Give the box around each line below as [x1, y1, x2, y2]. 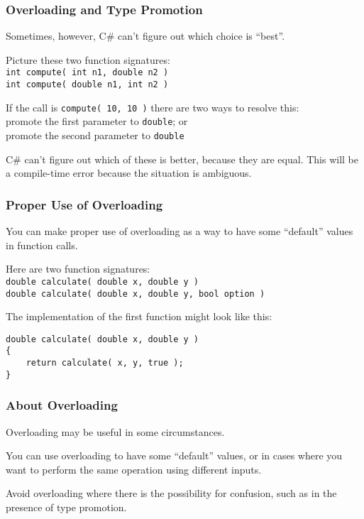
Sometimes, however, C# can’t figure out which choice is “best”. [6, 28, 285, 43]
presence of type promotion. [6, 500, 127, 514]
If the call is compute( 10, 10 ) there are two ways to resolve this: [6, 99, 299, 114]
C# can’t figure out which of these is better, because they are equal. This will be [6, 151, 358, 166]
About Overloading [6, 396, 118, 414]
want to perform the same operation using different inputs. [6, 461, 262, 476]
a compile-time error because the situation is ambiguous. [6, 165, 252, 180]
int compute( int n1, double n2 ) [6, 67, 169, 78]
